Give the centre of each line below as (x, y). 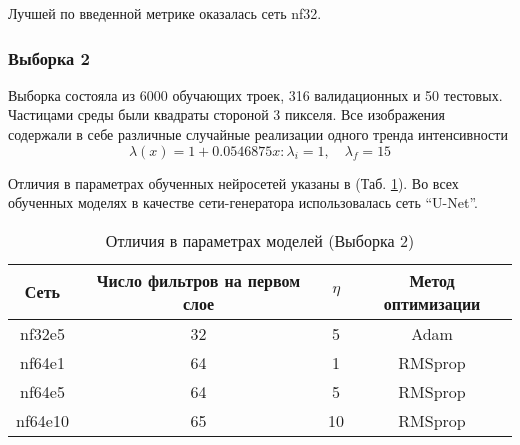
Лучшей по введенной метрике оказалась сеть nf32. (165, 13)
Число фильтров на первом (198, 280)
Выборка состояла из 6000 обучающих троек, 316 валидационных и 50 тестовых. (255, 94)
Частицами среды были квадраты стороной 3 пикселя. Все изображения (227, 114)
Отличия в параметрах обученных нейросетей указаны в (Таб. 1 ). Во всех (233, 182)
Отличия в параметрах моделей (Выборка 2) (260, 240)
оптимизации (432, 303)
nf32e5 (42, 333)
